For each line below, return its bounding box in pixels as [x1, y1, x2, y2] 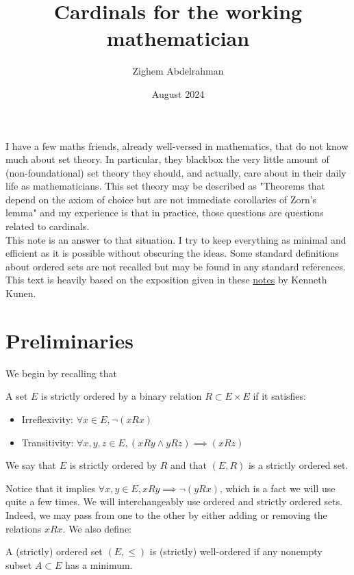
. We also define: [62, 521, 131, 535]
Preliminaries [5, 326, 134, 354]
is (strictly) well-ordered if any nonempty [149, 544, 323, 559]
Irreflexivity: [21, 411, 73, 426]
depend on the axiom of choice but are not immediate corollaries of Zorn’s [5, 192, 317, 206]
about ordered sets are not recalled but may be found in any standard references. [5, 259, 346, 273]
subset [5, 557, 32, 572]
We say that [5, 458, 56, 472]
